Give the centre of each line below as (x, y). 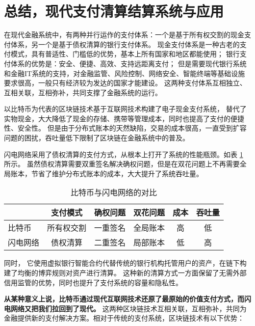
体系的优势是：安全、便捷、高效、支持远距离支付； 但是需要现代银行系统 (128, 63)
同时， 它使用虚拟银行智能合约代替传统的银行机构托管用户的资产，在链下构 (125, 263)
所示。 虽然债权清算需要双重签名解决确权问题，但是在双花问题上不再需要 (122, 164)
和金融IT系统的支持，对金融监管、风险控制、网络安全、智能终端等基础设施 (125, 73)
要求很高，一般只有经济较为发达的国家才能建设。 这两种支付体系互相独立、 (125, 83)
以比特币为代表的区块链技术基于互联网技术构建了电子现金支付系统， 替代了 (125, 109)
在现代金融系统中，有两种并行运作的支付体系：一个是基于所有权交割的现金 (124, 35)
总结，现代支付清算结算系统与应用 (114, 11)
